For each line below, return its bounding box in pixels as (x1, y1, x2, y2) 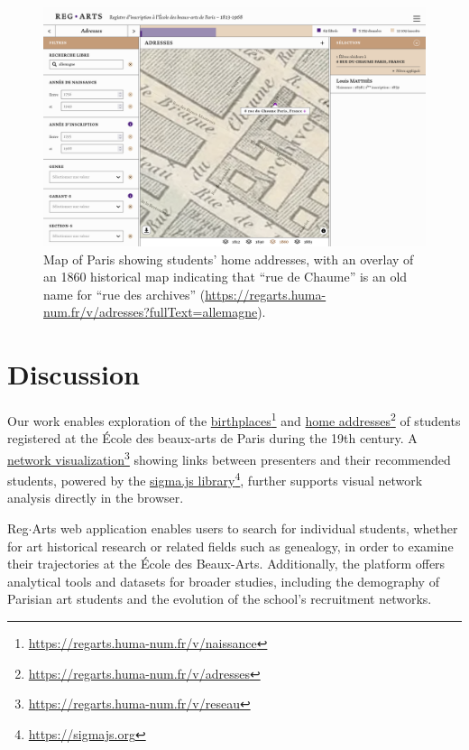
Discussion (7, 356, 140, 393)
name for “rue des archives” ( (43, 284, 206, 303)
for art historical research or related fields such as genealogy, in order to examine (7, 536, 454, 555)
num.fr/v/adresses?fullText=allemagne (43, 302, 258, 321)
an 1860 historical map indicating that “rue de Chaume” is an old (43, 267, 408, 286)
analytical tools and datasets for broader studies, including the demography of (7, 571, 439, 590)
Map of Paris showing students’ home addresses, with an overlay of (43, 249, 414, 268)
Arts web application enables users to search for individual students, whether (32, 519, 458, 538)
